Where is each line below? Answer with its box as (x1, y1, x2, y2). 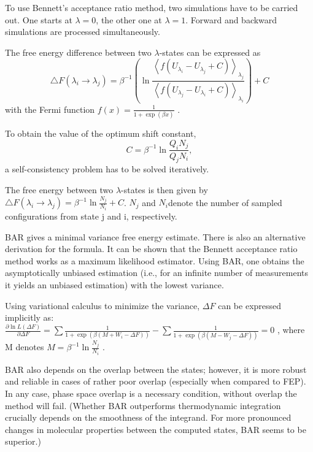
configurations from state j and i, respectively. (5, 209, 177, 222)
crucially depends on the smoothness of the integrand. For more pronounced (5, 411, 292, 424)
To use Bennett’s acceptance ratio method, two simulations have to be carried (5, 1, 298, 13)
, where (277, 323, 305, 336)
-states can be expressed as (159, 45, 261, 58)
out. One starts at (5, 13, 72, 26)
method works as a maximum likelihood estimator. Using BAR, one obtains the (5, 254, 304, 267)
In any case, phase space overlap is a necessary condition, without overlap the (5, 387, 297, 399)
